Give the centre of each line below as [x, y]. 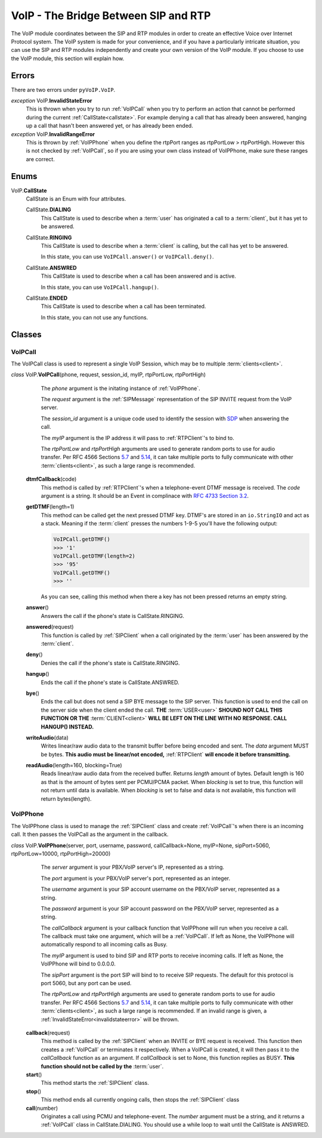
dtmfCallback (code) [51, 479]
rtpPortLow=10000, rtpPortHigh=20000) [61, 853]
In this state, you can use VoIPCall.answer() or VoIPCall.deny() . [127, 257]
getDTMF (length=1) [50, 507]
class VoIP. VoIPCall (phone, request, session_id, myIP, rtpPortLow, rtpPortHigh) [108, 375]
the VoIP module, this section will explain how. [68, 58]
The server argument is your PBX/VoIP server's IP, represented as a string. [133, 867]
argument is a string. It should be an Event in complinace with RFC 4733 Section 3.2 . [145, 496]
